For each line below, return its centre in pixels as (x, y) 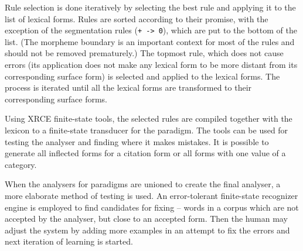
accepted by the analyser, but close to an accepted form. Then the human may (146, 219)
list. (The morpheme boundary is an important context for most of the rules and (150, 41)
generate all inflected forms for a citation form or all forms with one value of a (145, 153)
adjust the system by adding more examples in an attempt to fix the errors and (147, 230)
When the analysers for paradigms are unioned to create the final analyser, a (143, 184)
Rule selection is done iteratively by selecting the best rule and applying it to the (150, 7)
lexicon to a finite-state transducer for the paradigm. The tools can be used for (147, 130)
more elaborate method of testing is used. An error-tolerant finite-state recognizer (151, 195)
